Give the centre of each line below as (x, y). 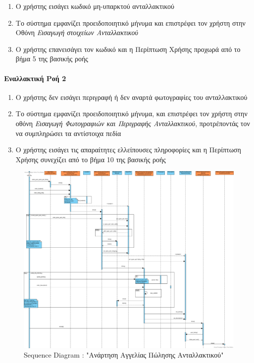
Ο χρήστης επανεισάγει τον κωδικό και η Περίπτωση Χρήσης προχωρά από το (128, 49)
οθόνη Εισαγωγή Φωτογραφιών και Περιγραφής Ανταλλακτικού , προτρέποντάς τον (133, 123)
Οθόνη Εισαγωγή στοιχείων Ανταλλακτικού (77, 32)
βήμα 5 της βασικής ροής (52, 59)
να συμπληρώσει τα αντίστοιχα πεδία (68, 133)
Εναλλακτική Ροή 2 (35, 78)
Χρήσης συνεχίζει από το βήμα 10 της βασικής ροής (91, 159)
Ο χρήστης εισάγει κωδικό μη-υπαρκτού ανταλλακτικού (95, 6)
